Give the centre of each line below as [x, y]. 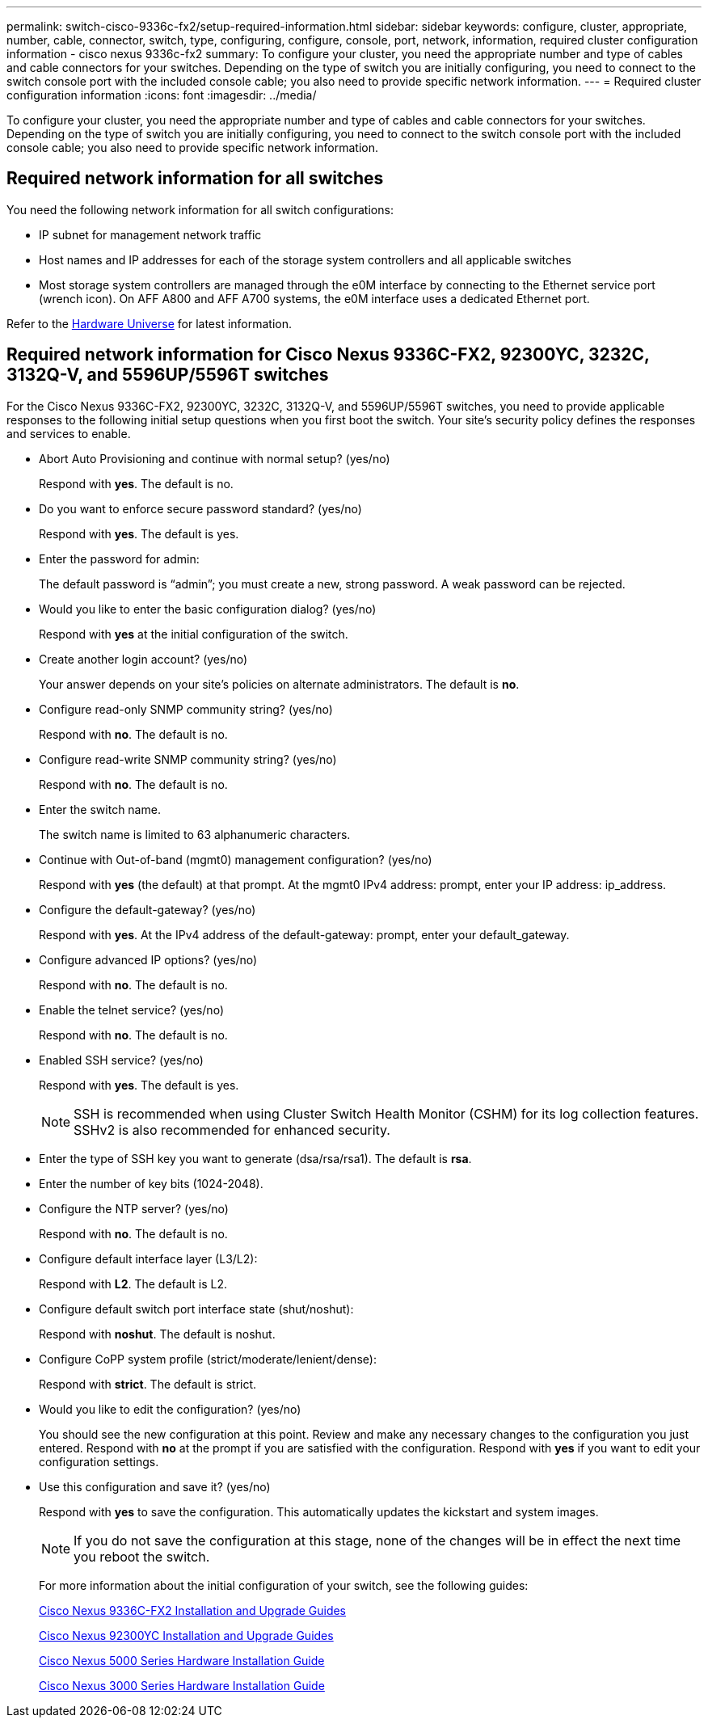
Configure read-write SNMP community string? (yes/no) [188, 759]
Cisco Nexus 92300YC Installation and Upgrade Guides [186, 1635]
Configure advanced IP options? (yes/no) [148, 959]
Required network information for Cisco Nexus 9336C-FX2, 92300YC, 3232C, [328, 355]
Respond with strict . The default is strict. [148, 1384]
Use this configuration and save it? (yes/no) [155, 1486]
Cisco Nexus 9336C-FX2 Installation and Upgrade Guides [193, 1610]
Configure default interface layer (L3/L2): [148, 1258]
